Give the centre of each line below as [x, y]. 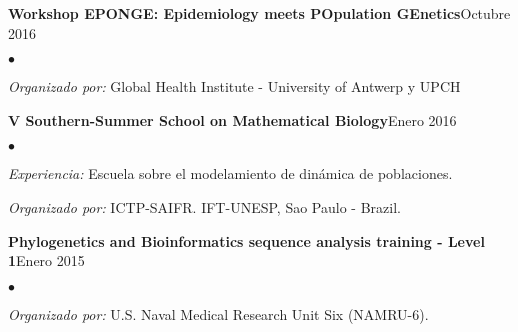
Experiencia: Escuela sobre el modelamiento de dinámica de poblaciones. [230, 173]
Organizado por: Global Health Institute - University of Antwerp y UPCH [234, 86]
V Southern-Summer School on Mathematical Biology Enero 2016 [232, 119]
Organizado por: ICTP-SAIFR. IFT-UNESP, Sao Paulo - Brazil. [204, 206]
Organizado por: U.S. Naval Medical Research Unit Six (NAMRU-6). [218, 313]
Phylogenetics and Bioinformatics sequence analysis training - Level [246, 240]
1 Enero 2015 [46, 260]
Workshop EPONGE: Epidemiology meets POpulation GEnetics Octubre [259, 13]
